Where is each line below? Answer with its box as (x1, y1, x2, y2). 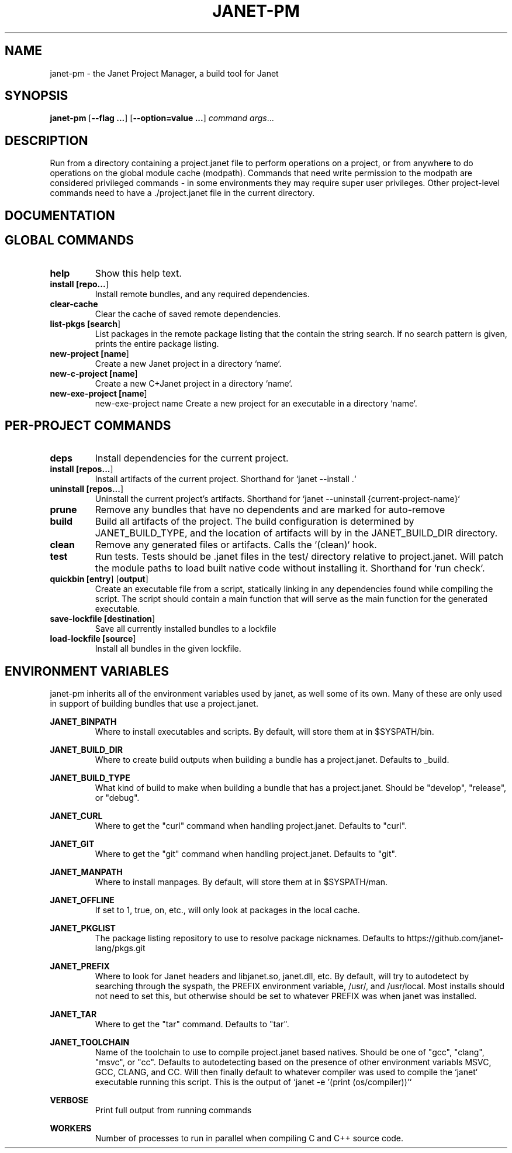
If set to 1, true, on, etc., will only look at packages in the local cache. (95, 905, 360, 915)
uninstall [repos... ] (50, 484, 124, 494)
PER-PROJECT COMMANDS (5, 418, 171, 433)
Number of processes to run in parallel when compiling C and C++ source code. (95, 1133, 404, 1144)
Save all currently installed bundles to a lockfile (95, 624, 276, 634)
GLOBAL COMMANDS (5, 233, 134, 248)
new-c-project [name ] (50, 368, 138, 378)
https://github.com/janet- (407, 933, 504, 944)
